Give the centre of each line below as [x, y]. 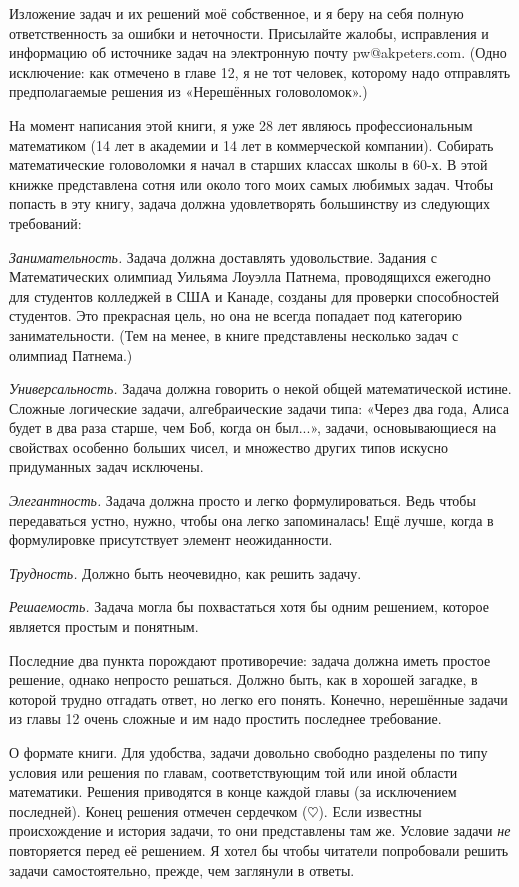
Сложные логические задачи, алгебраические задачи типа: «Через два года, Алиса [259, 407]
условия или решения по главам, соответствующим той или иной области [233, 771]
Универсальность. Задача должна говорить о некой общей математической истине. [260, 388]
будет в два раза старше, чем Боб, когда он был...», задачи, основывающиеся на [253, 427]
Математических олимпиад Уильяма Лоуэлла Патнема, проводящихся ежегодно [250, 276]
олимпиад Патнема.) [71, 354]
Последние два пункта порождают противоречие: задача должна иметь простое [250, 659]
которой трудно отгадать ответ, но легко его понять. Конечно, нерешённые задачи [258, 698]
